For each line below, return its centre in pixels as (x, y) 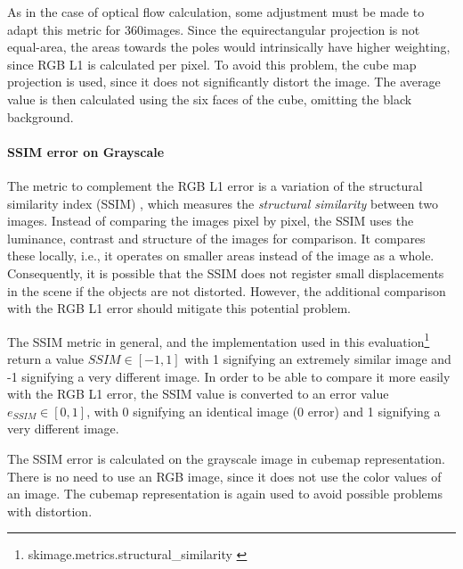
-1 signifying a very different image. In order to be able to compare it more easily (229, 376)
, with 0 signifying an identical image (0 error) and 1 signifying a (264, 411)
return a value (46, 358)
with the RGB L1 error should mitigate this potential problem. (179, 308)
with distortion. (50, 511)
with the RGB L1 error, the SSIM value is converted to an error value (198, 394)
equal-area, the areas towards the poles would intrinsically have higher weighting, (229, 47)
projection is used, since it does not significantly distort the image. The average (224, 82)
